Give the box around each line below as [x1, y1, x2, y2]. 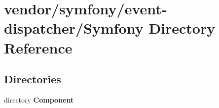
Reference [4, 37, 73, 57]
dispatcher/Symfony [4, 18, 144, 38]
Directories [4, 71, 61, 87]
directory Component [4, 94, 74, 105]
